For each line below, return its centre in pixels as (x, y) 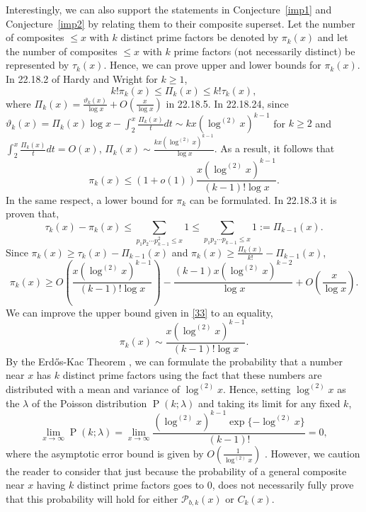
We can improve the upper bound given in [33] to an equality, (139, 312)
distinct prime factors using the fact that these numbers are (192, 375)
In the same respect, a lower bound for (90, 199)
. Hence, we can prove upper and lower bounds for (212, 65)
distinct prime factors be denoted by (200, 37)
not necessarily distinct (288, 51)
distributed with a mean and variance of (93, 388)
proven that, (33, 214)
